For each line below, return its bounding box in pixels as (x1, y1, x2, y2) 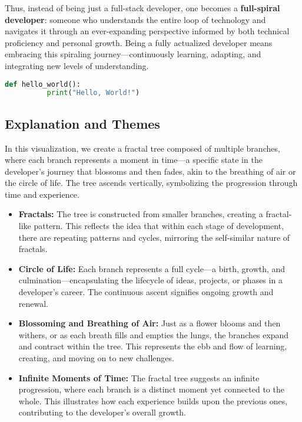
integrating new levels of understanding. (5, 59, 149, 71)
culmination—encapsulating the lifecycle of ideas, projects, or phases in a (18, 274, 283, 286)
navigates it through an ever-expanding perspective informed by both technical (5, 25, 290, 37)
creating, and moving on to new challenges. (18, 352, 174, 364)
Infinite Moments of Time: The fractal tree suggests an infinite (18, 371, 260, 384)
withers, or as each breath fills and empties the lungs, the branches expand (18, 328, 289, 341)
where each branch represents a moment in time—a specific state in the (5, 153, 263, 166)
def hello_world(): (5, 80, 81, 89)
